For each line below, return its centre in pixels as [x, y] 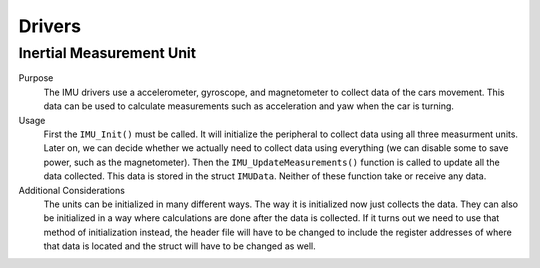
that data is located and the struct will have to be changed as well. [180, 246]
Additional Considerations [71, 190]
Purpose [36, 78]
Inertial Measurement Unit [107, 53]
